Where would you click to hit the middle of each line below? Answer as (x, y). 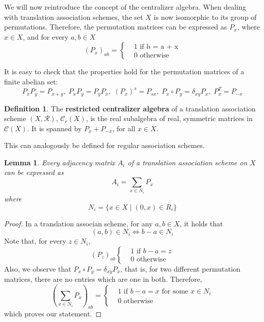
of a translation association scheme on (188, 162)
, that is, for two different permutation (180, 268)
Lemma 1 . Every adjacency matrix (60, 162)
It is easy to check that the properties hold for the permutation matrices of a (124, 71)
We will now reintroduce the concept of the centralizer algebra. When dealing (125, 7)
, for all (124, 128)
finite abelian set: (31, 81)
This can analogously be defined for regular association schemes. (104, 145)
